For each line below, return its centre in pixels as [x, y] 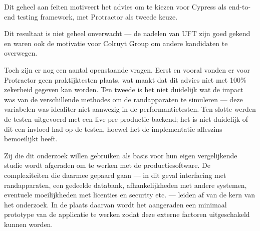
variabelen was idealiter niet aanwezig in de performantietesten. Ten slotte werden [130, 109]
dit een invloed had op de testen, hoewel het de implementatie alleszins [113, 129]
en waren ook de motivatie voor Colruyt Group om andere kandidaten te [116, 43]
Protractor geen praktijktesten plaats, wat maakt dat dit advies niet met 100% [125, 79]
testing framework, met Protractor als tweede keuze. [97, 16]
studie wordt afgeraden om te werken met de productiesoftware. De [107, 165]
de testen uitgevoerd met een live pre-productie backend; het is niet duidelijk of [126, 119]
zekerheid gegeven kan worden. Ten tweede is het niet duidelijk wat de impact [124, 89]
